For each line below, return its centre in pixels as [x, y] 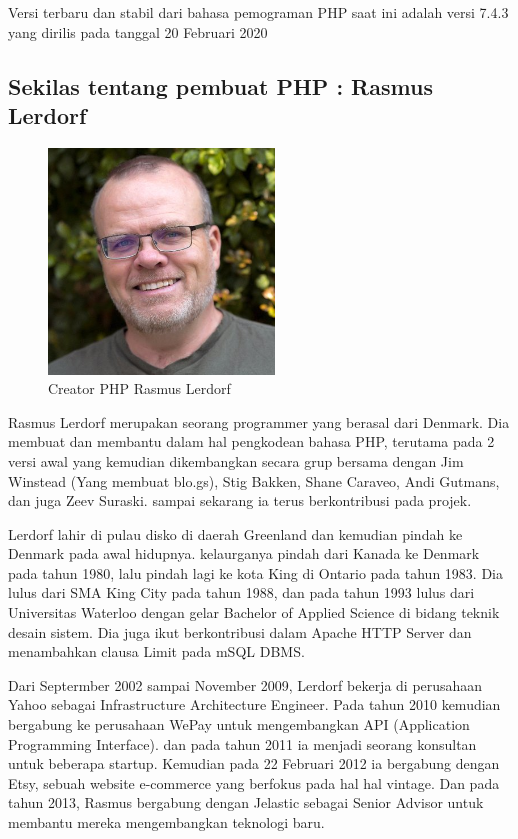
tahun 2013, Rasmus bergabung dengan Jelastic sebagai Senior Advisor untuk [246, 802]
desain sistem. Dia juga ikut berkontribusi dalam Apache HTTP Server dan [240, 631]
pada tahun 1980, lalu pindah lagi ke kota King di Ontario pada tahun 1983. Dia [255, 572]
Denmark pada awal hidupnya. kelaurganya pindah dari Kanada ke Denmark [244, 553]
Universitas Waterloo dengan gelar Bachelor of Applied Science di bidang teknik [254, 612]
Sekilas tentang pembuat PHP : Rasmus [220, 85]
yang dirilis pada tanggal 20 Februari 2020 [138, 31]
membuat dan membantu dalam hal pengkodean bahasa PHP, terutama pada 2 [251, 441]
